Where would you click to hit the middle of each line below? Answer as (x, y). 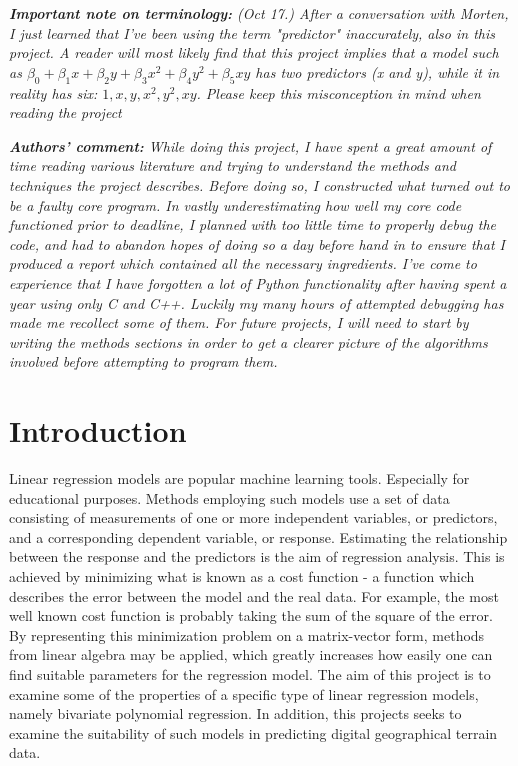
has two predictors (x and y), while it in (377, 71)
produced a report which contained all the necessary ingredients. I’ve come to (243, 263)
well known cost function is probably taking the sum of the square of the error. (251, 615)
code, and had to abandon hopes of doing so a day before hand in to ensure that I (257, 243)
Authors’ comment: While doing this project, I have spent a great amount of (250, 145)
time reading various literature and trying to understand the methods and (232, 165)
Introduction (98, 430)
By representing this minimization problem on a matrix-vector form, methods (247, 634)
